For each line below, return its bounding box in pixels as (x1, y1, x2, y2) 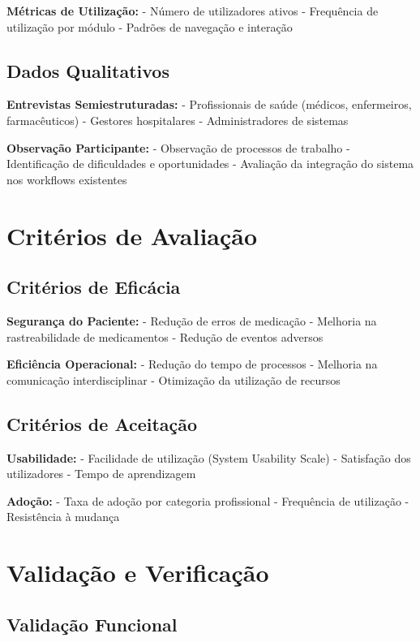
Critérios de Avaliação (6, 218, 258, 252)
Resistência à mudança (6, 508, 120, 525)
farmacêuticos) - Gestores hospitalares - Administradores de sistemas (6, 111, 349, 128)
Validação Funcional (6, 611, 178, 636)
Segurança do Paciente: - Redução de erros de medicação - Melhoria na (6, 312, 377, 329)
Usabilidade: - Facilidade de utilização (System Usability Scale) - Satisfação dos (6, 449, 411, 466)
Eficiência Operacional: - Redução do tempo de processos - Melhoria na (6, 355, 378, 373)
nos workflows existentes (6, 170, 127, 187)
